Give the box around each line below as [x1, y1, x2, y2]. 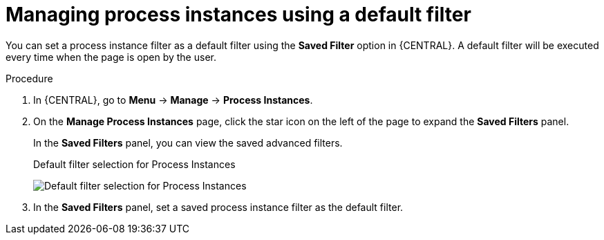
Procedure [6, 72, 53, 84]
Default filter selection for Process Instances [33, 158, 236, 170]
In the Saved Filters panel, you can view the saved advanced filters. [33, 136, 343, 149]
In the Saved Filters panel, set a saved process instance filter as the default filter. [33, 201, 404, 213]
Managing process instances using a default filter [6, 3, 471, 26]
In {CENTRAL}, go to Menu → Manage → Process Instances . [33, 93, 313, 106]
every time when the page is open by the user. [6, 50, 216, 63]
